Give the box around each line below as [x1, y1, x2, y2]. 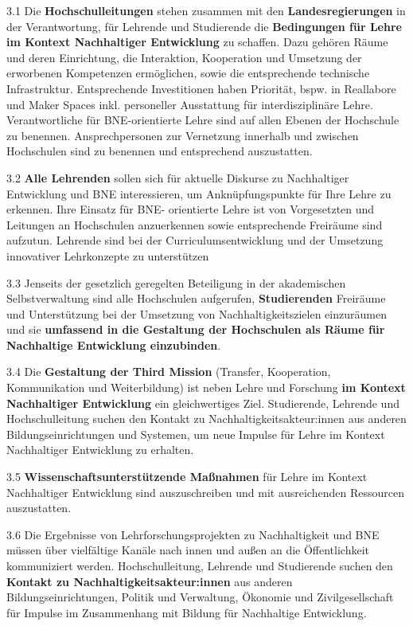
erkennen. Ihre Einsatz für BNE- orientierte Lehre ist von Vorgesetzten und [6, 201, 375, 217]
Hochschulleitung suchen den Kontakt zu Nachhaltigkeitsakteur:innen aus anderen [6, 410, 407, 427]
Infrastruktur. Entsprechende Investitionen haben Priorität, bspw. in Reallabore [6, 80, 396, 96]
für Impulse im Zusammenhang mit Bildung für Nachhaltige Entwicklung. [6, 604, 367, 620]
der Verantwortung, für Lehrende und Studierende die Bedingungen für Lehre [6, 18, 402, 34]
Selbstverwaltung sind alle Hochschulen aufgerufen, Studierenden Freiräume [6, 290, 386, 307]
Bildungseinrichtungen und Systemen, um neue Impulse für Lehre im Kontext [6, 425, 385, 442]
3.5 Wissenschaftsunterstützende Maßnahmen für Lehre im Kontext [6, 468, 368, 485]
